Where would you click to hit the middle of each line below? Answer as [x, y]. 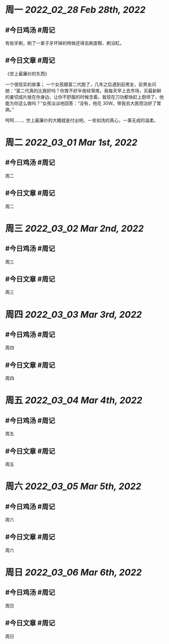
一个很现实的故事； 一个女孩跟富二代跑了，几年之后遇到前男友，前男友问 [81, 84]
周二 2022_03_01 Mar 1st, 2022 [71, 142]
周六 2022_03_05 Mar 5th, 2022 [73, 486]
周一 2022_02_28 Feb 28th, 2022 [75, 10]
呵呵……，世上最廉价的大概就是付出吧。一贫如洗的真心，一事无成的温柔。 [82, 120]
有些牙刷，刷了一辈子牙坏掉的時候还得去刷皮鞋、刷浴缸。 [65, 43]
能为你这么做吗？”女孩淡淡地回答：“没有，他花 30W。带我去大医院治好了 [81, 103]
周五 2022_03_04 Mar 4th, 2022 [74, 400]
